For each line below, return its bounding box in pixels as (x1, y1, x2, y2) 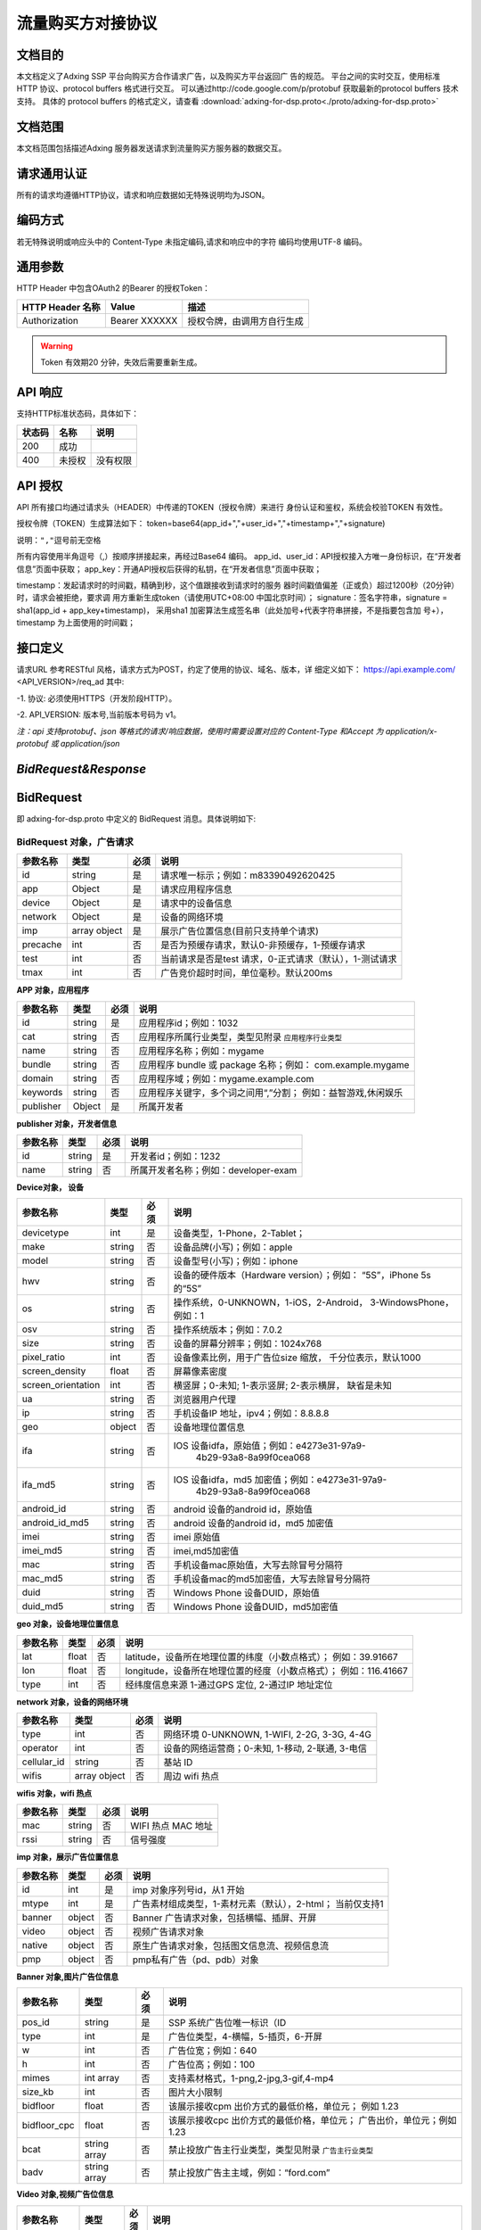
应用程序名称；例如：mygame (138, 1045, 265, 1057)
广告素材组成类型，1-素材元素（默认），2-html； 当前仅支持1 (132, 1897, 384, 1910)
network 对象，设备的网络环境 (16, 1696, 129, 1707)
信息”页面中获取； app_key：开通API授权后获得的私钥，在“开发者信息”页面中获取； (16, 563, 322, 574)
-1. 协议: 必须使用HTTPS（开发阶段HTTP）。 (16, 692, 177, 704)
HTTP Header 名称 (21, 301, 102, 313)
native (21, 1938, 48, 1951)
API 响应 (16, 384, 63, 401)
